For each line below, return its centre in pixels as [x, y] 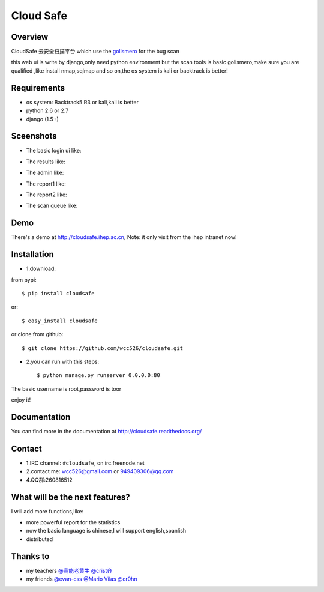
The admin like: [45, 173]
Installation [32, 254]
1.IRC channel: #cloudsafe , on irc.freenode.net [85, 463]
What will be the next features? [70, 497]
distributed [40, 539]
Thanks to [30, 556]
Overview [30, 37]
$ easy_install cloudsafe [60, 321]
